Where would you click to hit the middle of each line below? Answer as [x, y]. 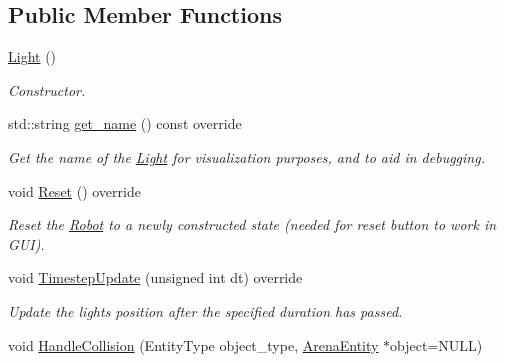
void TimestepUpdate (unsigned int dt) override [155, 277]
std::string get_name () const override [125, 123]
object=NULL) [436, 344]
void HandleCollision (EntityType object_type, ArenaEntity [193, 344]
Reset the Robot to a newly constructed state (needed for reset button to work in [252, 224]
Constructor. [47, 89]
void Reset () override [74, 190]
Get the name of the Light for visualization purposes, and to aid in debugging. [246, 156]
